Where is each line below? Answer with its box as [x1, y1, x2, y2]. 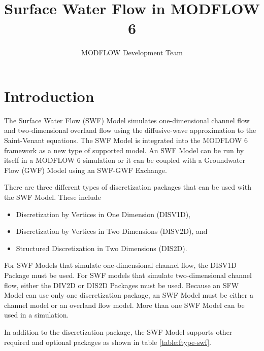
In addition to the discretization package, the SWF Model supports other [4, 326, 233, 337]
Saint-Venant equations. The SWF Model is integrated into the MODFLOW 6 [4, 135, 248, 146]
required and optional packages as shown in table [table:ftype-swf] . [4, 336, 211, 347]
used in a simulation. [4, 309, 69, 320]
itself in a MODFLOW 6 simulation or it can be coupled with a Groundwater [4, 155, 246, 165]
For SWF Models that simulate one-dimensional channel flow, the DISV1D [4, 260, 237, 270]
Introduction [4, 85, 94, 106]
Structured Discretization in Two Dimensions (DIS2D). [16, 242, 187, 253]
